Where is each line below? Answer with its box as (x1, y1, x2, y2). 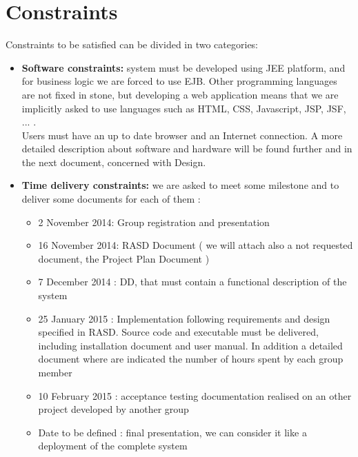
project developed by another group (38, 402, 189, 416)
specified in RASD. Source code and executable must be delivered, (38, 325, 319, 339)
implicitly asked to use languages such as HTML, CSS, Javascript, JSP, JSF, (21, 101, 346, 115)
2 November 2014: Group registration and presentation (38, 214, 270, 229)
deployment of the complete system (38, 438, 188, 453)
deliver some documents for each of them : (21, 192, 201, 206)
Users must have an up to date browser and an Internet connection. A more (21, 128, 343, 142)
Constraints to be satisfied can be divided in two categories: (6, 37, 259, 52)
